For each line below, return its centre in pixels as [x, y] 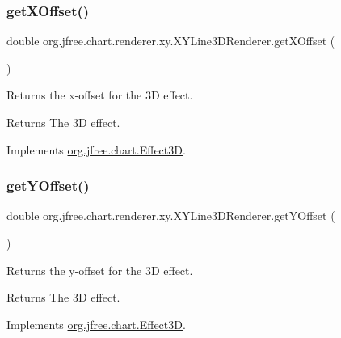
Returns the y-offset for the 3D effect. [100, 270]
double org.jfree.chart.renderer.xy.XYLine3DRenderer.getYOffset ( [171, 215]
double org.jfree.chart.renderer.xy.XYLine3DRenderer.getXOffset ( [171, 41]
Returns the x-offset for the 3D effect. [100, 95]
